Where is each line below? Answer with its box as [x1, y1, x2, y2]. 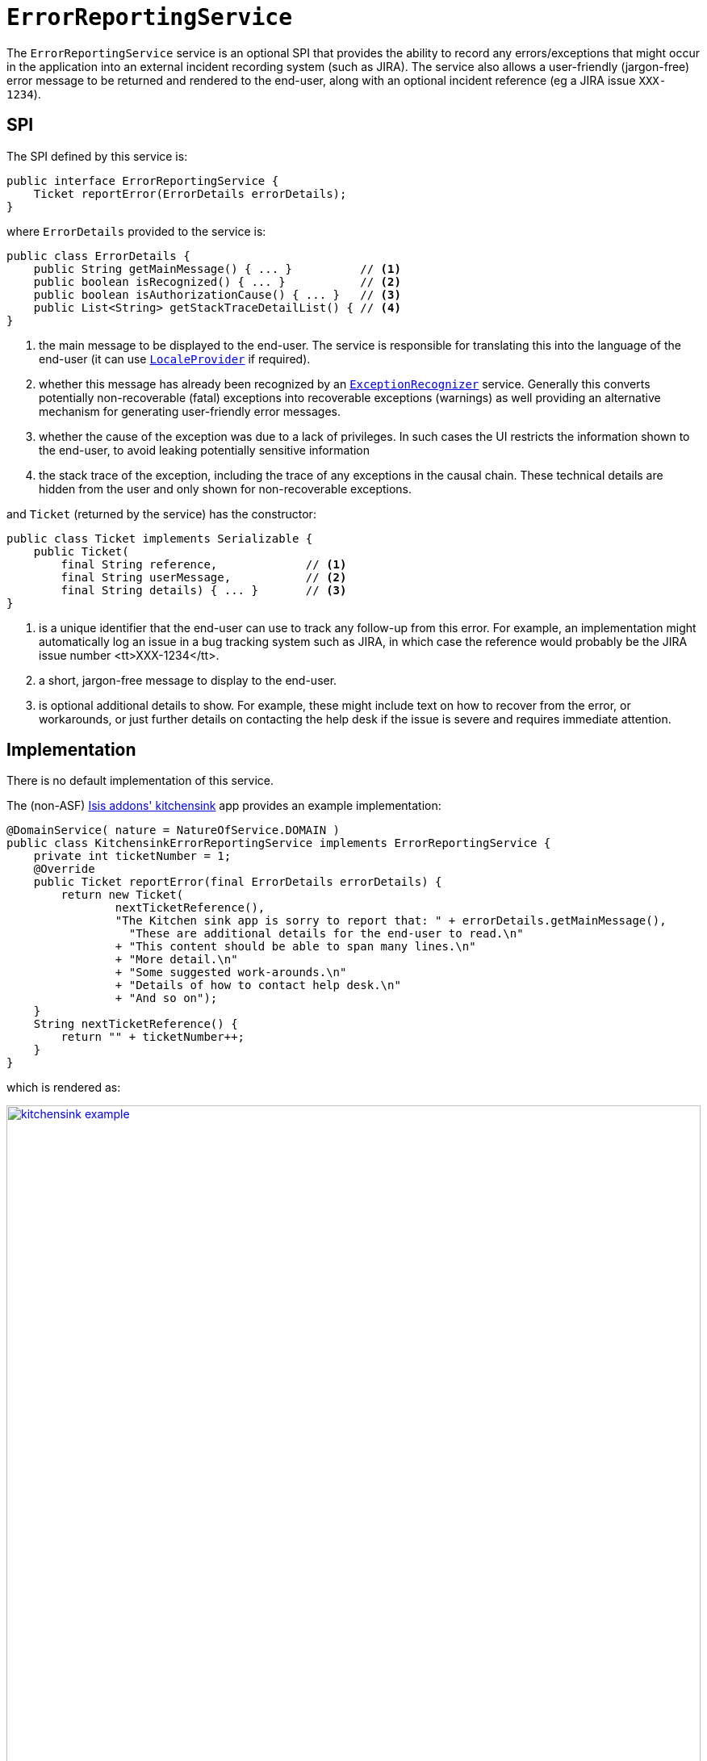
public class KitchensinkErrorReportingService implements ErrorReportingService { [6, 836, 551, 850]
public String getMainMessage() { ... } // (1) [33, 262, 401, 275]
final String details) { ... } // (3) [61, 583, 347, 597]
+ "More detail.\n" [115, 953, 238, 966]
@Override [33, 862, 95, 876]
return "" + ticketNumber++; [61, 1030, 245, 1044]
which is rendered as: [6, 1080, 121, 1095]
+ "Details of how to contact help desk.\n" [115, 979, 401, 992]
